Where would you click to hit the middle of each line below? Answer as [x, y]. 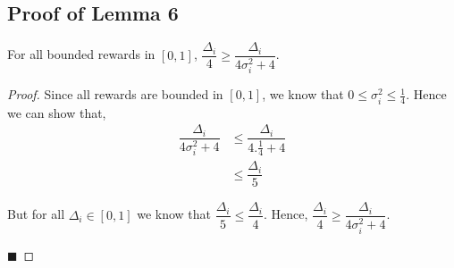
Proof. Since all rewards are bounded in [115, 94]
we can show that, [57, 112]
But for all [36, 214]
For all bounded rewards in [81, 54]
